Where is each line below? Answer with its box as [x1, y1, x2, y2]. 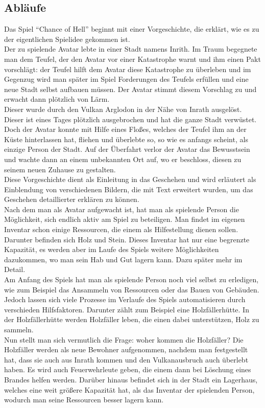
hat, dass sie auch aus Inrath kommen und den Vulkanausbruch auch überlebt [4, 354, 249, 365]
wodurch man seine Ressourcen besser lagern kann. [4, 394, 164, 405]
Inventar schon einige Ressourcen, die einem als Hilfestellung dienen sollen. [4, 224, 238, 235]
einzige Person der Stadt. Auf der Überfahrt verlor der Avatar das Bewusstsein [4, 144, 250, 154]
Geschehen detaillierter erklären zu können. [4, 194, 139, 205]
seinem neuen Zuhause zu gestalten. [4, 164, 116, 174]
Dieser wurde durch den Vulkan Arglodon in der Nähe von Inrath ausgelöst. [4, 103, 242, 114]
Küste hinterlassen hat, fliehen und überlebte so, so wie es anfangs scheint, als [4, 133, 248, 144]
